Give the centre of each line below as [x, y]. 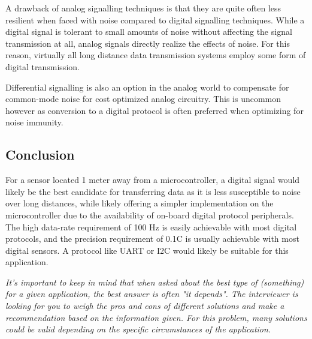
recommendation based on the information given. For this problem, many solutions [156, 317]
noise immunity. [34, 122]
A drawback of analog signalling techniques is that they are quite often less [143, 8]
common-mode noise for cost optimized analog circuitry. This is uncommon [143, 99]
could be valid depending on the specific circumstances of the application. [138, 329]
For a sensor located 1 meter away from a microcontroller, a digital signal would [153, 180]
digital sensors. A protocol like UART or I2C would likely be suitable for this [147, 250]
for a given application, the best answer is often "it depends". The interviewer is [152, 294]
